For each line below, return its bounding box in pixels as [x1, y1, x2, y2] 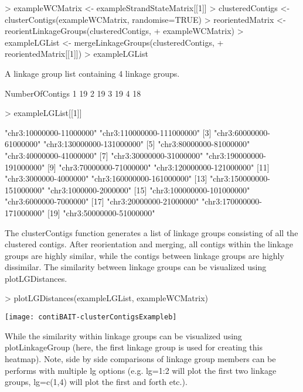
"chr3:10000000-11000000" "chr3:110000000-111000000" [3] [5, 126, 212, 138]
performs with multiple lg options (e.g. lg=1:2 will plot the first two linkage [5, 364, 277, 376]
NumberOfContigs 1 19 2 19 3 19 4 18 [5, 87, 141, 99]
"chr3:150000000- [210, 172, 270, 185]
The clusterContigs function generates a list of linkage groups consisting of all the [5, 226, 298, 238]
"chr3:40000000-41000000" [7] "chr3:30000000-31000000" [5, 149, 203, 161]
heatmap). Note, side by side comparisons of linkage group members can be [5, 352, 276, 364]
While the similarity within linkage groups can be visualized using [5, 329, 242, 342]
